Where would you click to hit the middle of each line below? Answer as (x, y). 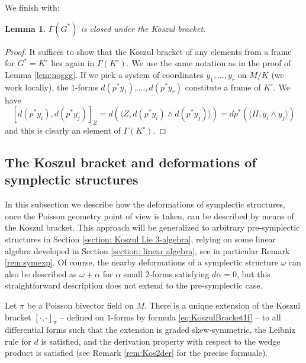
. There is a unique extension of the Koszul (223, 305)
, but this (254, 273)
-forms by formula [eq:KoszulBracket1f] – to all (196, 317)
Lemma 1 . (25, 28)
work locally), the (37, 87)
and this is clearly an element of (63, 130)
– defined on (82, 317)
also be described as (41, 273)
